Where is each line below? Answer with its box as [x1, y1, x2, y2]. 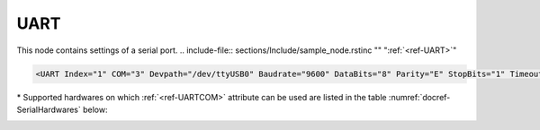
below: [82, 104, 108, 115]
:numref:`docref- [388, 91, 451, 102]
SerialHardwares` [16, 104, 81, 115]
